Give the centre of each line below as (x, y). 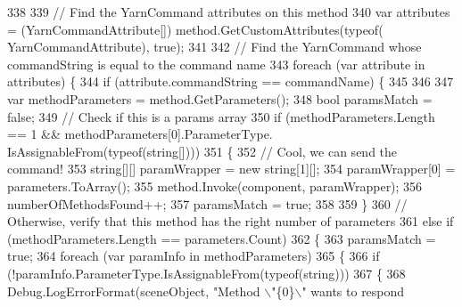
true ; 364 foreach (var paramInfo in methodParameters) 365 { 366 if (194, 256)
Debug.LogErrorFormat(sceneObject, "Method (134, 291)
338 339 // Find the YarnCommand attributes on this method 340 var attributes (229, 12)
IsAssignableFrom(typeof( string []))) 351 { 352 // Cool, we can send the (202, 151)
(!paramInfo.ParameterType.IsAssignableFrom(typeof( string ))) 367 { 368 (206, 273)
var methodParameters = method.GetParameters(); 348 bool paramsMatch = (220, 98)
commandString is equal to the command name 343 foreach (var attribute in (216, 64)
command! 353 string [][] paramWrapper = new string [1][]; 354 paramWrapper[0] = (231, 169)
